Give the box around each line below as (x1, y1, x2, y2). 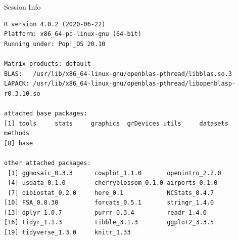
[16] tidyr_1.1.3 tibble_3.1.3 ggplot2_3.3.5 (4, 219, 214, 226)
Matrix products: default (4, 60, 91, 67)
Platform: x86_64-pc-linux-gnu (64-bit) (4, 30, 142, 38)
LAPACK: (4, 80, 30, 88)
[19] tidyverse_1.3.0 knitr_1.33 (4, 229, 131, 236)
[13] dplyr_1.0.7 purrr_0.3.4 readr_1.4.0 (4, 209, 207, 216)
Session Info (4, 2, 41, 12)
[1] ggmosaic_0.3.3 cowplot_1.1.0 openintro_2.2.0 (8, 169, 221, 177)
